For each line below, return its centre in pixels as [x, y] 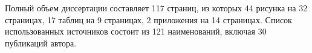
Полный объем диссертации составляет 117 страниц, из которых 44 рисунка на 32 [156, 8]
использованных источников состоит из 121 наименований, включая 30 [136, 31]
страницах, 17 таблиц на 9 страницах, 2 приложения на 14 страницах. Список [148, 19]
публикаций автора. [41, 43]
